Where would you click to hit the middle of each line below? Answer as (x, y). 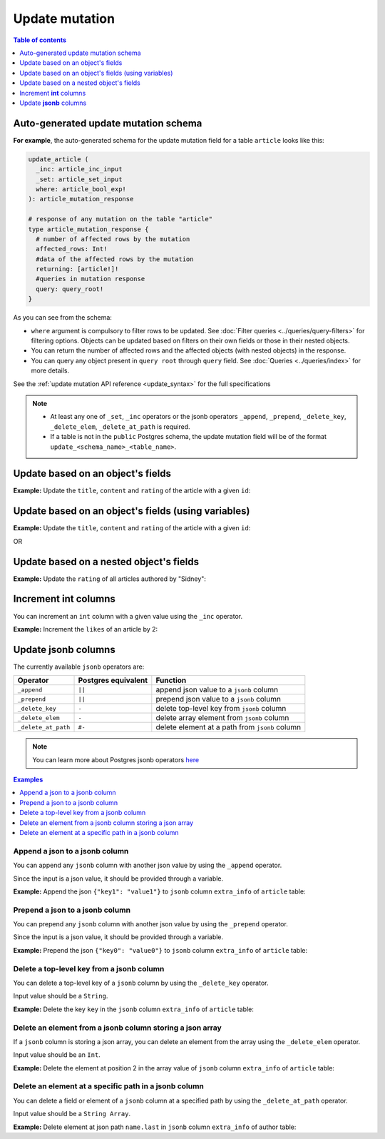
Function (171, 680)
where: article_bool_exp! (81, 189)
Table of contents (40, 40)
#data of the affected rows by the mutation (115, 259)
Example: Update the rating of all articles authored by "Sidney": (110, 579)
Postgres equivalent (113, 680)
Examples (28, 780)
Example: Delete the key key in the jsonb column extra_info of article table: (134, 1009)
